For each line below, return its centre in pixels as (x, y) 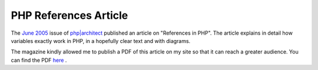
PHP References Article (69, 15)
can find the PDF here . (39, 60)
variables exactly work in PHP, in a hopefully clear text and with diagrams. (101, 41)
